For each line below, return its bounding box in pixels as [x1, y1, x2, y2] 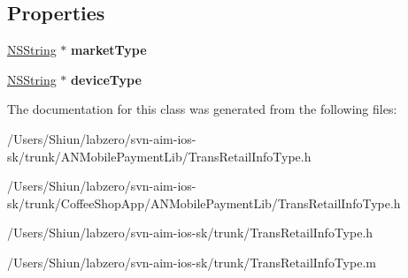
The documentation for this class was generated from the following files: [7, 100, 397, 118]
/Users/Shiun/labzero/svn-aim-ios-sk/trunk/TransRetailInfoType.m [7, 252, 376, 271]
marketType [71, 41, 147, 59]
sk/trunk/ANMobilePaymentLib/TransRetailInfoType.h [7, 147, 312, 165]
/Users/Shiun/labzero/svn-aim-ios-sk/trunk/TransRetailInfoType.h [7, 223, 373, 242]
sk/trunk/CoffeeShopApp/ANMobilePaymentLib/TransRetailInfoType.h [7, 193, 401, 212]
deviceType [71, 70, 142, 88]
